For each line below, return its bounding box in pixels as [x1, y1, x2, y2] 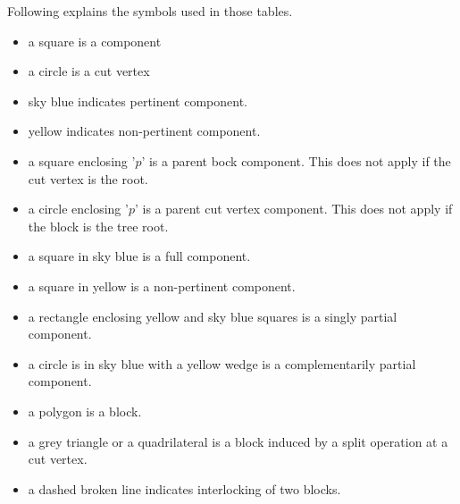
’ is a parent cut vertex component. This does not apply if [134, 199, 453, 218]
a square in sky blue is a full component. [28, 247, 251, 265]
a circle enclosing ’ [28, 199, 129, 218]
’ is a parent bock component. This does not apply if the [141, 151, 451, 170]
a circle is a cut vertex [28, 62, 150, 80]
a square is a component [28, 31, 162, 50]
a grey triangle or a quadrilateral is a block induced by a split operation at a [28, 432, 448, 450]
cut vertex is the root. [28, 169, 148, 188]
